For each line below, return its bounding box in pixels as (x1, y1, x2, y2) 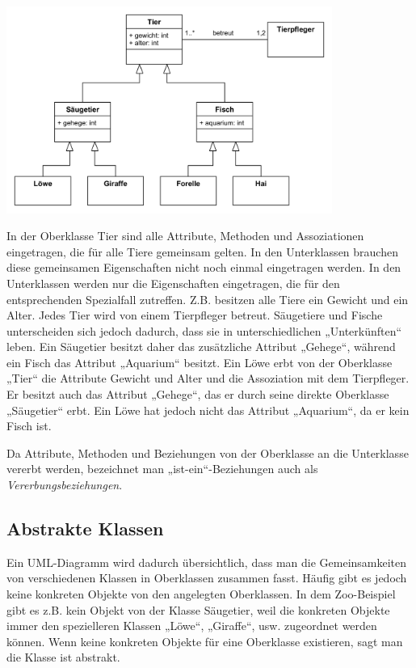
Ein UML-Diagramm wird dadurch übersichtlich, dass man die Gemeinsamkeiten (6, 553, 407, 570)
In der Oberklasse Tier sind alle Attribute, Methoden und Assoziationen (6, 227, 364, 244)
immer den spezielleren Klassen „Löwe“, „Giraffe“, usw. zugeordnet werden (6, 617, 377, 634)
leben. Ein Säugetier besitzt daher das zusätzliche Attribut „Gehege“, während (6, 338, 396, 355)
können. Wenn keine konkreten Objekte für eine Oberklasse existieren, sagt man (6, 632, 403, 649)
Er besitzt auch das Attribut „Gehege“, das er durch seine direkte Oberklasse (6, 386, 389, 403)
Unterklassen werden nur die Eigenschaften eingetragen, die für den (6, 274, 340, 291)
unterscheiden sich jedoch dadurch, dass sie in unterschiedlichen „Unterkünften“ (6, 322, 402, 339)
